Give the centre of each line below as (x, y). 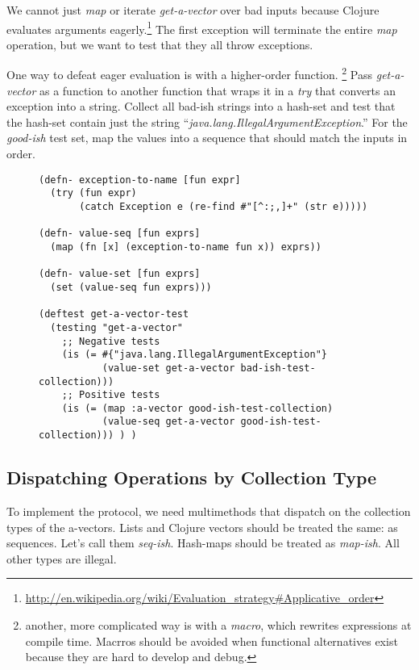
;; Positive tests (111, 395)
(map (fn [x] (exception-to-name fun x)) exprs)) (186, 247)
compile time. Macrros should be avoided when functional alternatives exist (212, 641)
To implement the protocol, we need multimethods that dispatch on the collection (209, 511)
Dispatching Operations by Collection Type (192, 477)
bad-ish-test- (278, 368)
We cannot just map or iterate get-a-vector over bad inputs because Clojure (193, 10)
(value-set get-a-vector (168, 368)
